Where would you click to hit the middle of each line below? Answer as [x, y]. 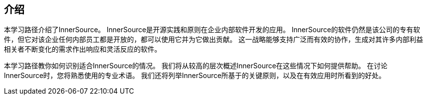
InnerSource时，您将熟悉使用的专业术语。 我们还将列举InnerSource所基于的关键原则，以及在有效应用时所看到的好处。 [195, 76]
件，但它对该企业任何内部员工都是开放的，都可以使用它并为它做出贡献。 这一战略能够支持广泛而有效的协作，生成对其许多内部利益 [213, 40]
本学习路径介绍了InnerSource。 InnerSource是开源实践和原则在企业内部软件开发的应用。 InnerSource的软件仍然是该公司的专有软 [212, 30]
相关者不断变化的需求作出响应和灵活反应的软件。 [83, 49]
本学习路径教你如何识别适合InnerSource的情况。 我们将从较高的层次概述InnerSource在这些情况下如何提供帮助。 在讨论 [196, 66]
